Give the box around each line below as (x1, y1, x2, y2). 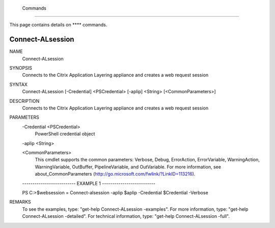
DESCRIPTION (9, 98, 40, 104)
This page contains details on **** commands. (9, 22, 107, 28)
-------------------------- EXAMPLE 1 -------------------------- (22, 180, 155, 186)
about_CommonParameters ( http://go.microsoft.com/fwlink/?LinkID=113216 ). (35, 171, 196, 177)
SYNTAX (9, 81, 28, 88)
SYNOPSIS (9, 65, 33, 71)
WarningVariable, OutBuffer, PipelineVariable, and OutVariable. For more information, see (35, 163, 222, 170)
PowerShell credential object (35, 131, 95, 137)
